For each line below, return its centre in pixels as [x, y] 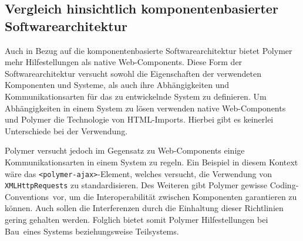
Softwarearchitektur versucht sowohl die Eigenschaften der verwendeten [133, 73]
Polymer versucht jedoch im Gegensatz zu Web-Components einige [125, 150]
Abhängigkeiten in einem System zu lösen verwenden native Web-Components [145, 108]
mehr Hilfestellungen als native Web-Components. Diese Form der [124, 62]
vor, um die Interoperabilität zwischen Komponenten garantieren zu [175, 196]
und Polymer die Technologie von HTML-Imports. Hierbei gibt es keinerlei [139, 119]
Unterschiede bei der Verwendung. [66, 130]
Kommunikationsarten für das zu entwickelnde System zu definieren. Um [136, 96]
